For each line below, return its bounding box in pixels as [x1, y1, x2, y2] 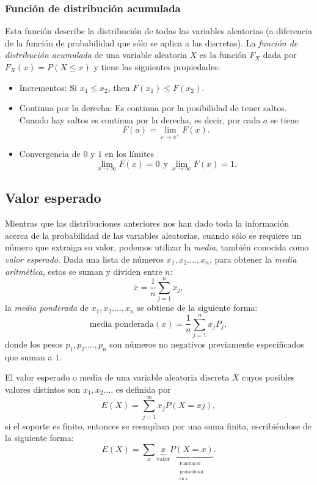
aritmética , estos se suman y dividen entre [5, 264, 162, 277]
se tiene [270, 113, 299, 126]
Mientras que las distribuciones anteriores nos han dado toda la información [5, 217, 290, 230]
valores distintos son [5, 382, 81, 395]
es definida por [115, 382, 171, 395]
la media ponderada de [5, 301, 89, 314]
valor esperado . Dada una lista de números [5, 252, 164, 265]
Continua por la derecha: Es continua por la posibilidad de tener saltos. [19, 101, 287, 114]
